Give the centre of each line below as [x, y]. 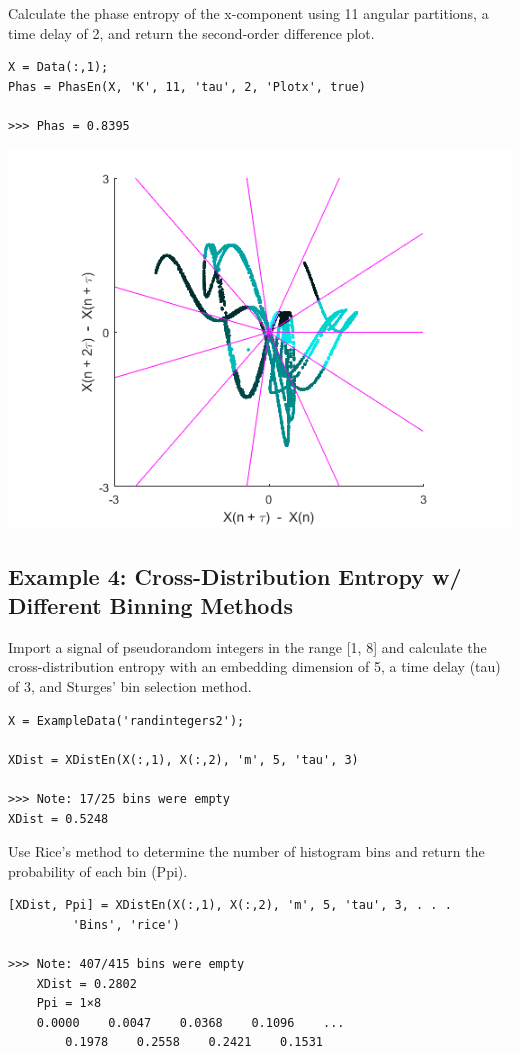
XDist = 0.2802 [86, 983]
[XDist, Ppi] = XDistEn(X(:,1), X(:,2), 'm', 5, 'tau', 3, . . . [230, 905]
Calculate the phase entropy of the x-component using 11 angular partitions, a [248, 13]
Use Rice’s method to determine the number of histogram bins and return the [246, 851]
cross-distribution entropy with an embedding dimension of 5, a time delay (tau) [254, 666]
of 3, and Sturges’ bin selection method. [130, 685]
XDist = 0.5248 [58, 818]
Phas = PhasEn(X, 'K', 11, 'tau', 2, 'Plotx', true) [187, 86]
